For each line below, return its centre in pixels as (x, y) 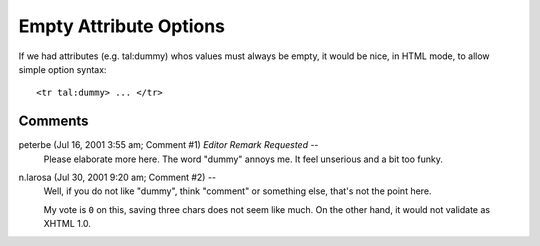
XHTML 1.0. (67, 224)
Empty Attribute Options (121, 26)
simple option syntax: (62, 69)
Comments (53, 121)
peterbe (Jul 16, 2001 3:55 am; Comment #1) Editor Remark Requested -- (168, 145)
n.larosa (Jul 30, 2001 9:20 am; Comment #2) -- (117, 177)
